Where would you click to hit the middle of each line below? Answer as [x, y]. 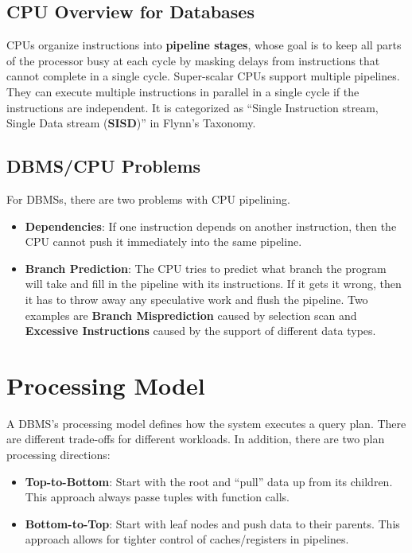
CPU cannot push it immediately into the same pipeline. [163, 241]
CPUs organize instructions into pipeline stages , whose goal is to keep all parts [204, 45]
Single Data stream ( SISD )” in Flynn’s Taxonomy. [131, 123]
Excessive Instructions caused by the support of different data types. [200, 331]
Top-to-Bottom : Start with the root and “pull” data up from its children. [209, 481]
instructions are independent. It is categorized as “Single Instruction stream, [192, 107]
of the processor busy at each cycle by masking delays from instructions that [193, 60]
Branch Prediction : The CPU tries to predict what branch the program [206, 268]
